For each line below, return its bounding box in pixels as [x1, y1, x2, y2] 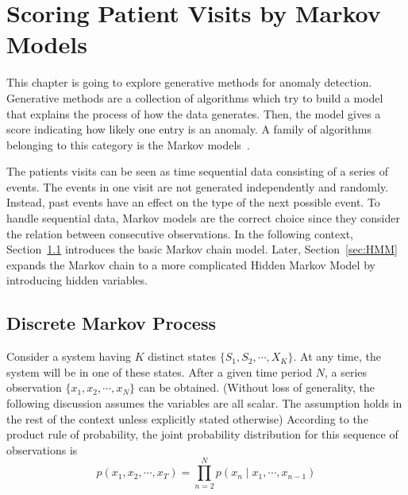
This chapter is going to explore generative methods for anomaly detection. [6, 74, 372, 91]
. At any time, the [293, 348, 381, 365]
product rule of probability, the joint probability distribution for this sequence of [6, 426, 398, 443]
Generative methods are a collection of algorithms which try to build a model [6, 89, 383, 106]
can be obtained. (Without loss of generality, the [138, 379, 375, 396]
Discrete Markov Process [6, 311, 216, 335]
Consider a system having [6, 348, 131, 365]
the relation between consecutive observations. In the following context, [6, 225, 354, 242]
